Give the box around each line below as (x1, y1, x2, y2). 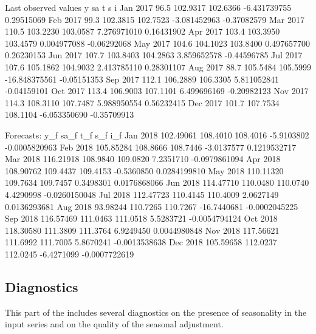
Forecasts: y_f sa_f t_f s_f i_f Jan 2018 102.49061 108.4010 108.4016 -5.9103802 (5, 128, 309, 141)
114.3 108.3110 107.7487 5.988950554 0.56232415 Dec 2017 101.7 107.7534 (5, 96, 280, 109)
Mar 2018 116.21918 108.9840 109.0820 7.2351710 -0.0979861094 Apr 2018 (5, 152, 281, 165)
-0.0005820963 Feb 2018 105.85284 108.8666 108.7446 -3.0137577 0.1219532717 (5, 140, 297, 153)
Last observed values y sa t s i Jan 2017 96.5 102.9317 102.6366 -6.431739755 (5, 1, 292, 13)
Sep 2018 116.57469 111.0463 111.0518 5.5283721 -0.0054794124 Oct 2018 (5, 212, 278, 225)
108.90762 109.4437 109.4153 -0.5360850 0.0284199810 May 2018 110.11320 (5, 164, 284, 177)
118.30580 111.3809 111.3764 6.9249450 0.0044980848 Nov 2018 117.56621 (5, 223, 280, 236)
